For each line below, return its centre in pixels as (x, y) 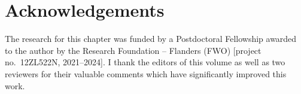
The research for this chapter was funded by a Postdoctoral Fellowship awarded (151, 39)
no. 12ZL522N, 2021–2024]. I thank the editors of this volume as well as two (145, 62)
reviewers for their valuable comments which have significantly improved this (146, 73)
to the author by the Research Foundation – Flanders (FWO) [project (133, 50)
